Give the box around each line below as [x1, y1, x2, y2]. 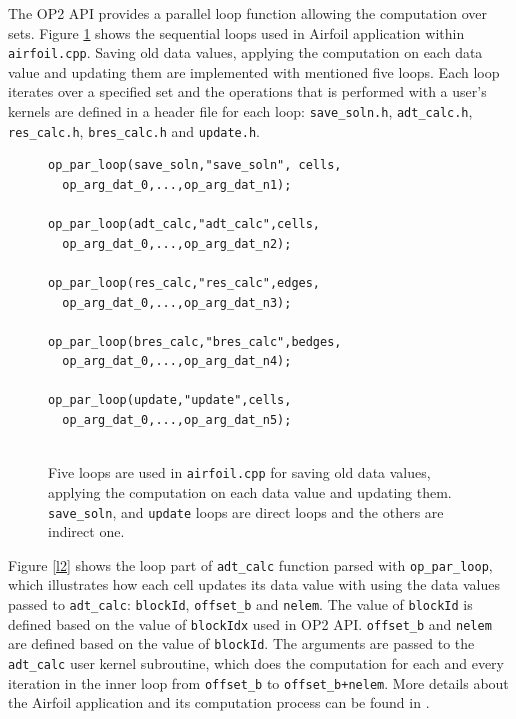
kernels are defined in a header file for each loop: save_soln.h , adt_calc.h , [8, 101, 473, 122]
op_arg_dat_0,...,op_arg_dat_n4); [62, 354, 292, 369]
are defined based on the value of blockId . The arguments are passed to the [8, 633, 475, 654]
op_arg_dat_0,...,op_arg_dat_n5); [62, 413, 292, 428]
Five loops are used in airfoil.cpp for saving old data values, [48, 462, 431, 483]
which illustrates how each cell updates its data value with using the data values [8, 574, 501, 595]
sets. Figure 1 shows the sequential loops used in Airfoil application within [8, 22, 465, 43]
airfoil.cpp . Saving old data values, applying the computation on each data [8, 42, 483, 63]
